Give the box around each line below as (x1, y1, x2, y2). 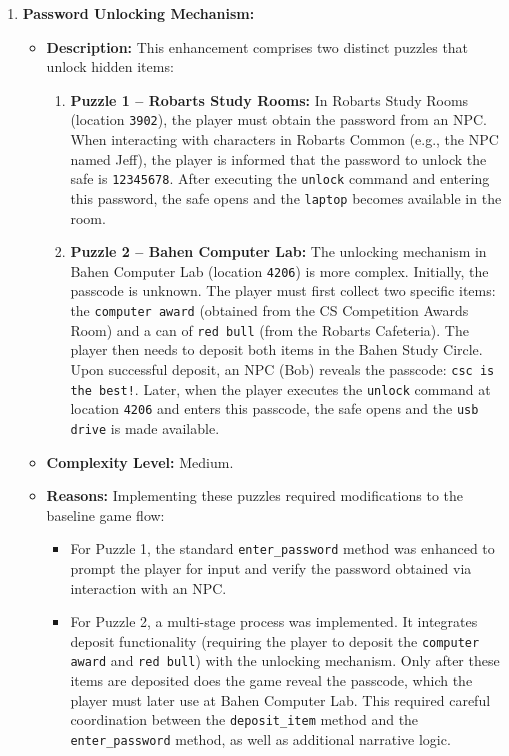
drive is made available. (70, 417, 220, 438)
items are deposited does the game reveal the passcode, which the (70, 670, 473, 691)
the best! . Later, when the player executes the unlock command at (70, 378, 491, 399)
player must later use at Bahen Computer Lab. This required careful (70, 689, 491, 710)
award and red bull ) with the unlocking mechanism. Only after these (70, 650, 500, 671)
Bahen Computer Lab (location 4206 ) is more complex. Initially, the (70, 260, 489, 281)
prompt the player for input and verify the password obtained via (70, 557, 472, 578)
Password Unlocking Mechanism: (22, 3, 255, 23)
